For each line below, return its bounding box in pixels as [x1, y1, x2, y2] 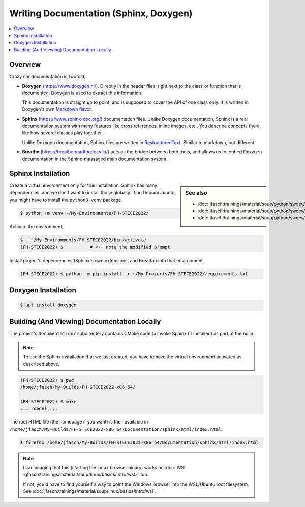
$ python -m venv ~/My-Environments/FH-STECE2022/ [20, 210, 149, 216]
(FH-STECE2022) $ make [20, 399, 77, 404]
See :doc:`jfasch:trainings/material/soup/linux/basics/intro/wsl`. [23, 488, 156, 494]
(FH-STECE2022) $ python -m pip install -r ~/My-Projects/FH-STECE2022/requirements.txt [20, 271, 249, 277]
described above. [23, 361, 60, 367]
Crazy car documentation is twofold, [9, 73, 86, 79]
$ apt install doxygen [20, 302, 77, 308]
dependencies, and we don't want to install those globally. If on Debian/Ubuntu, [9, 189, 176, 195]
